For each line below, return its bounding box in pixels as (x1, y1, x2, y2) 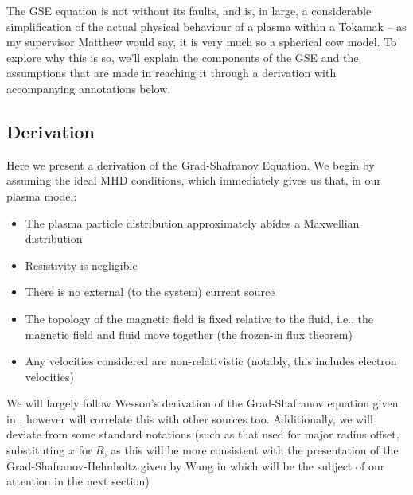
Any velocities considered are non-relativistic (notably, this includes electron (25, 353, 397, 369)
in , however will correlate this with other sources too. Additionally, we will (6, 410, 373, 427)
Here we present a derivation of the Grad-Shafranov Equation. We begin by (6, 156, 375, 173)
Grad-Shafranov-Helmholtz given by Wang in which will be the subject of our (6, 457, 385, 474)
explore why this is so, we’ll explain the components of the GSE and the (6, 49, 359, 65)
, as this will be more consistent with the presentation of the (103, 442, 399, 458)
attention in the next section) (6, 473, 150, 489)
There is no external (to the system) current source (25, 283, 275, 300)
